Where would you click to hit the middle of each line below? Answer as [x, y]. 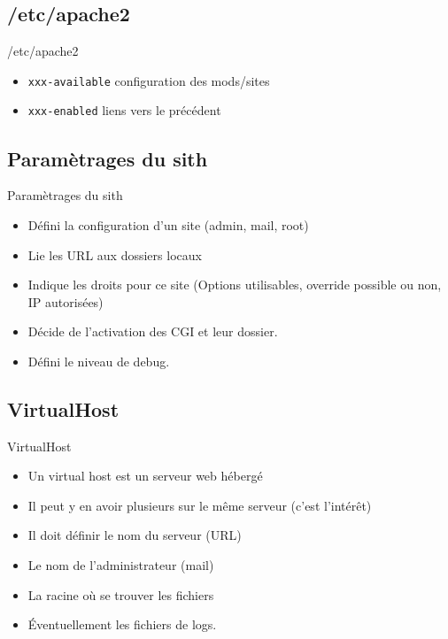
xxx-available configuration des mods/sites [149, 80]
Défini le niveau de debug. [99, 361]
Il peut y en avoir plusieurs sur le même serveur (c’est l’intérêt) [200, 505]
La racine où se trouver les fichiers [121, 594]
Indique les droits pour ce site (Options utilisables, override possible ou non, [235, 285]
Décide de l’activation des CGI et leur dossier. [153, 331]
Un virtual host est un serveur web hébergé [145, 476]
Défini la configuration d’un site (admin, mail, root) [168, 224]
